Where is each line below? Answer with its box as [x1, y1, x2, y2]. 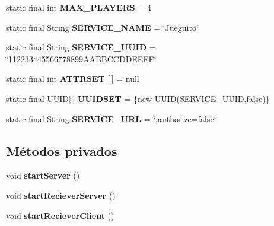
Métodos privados [6, 141, 117, 160]
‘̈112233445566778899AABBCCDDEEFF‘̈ [6, 52, 157, 65]
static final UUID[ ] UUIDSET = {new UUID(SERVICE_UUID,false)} [6, 92, 270, 104]
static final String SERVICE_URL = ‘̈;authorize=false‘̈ [6, 112, 216, 125]
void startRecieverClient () [6, 209, 114, 221]
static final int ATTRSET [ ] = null [6, 72, 139, 85]
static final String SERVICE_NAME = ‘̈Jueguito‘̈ [6, 21, 199, 33]
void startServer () [6, 169, 80, 182]
